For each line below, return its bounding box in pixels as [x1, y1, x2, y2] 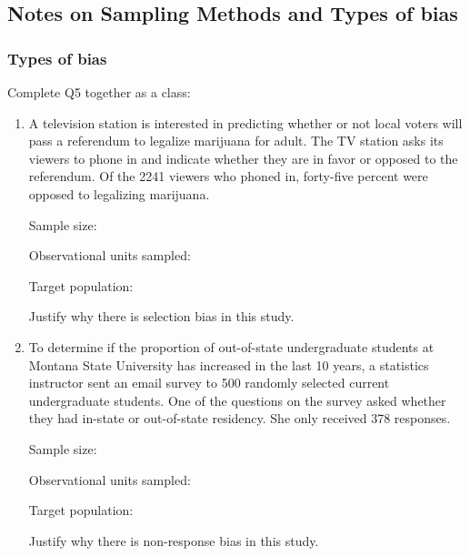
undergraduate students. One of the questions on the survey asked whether [28, 390, 446, 409]
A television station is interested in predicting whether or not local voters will [28, 113, 463, 132]
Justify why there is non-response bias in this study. [28, 531, 319, 550]
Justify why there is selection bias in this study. [28, 307, 295, 326]
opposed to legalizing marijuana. [28, 184, 210, 203]
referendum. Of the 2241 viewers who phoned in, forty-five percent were [28, 167, 428, 186]
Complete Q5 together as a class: [7, 83, 191, 101]
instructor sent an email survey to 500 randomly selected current [28, 373, 390, 392]
